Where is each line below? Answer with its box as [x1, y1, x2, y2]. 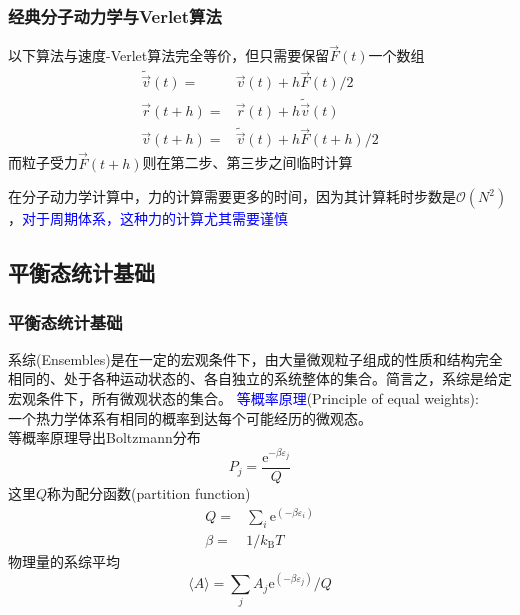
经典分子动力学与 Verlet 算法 [8, 3, 222, 28]
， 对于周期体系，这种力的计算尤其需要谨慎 [8, 208, 288, 229]
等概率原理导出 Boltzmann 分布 [8, 427, 201, 448]
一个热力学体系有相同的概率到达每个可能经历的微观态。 [8, 407, 372, 428]
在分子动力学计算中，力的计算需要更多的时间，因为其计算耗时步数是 [8, 186, 456, 207]
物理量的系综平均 [8, 550, 120, 571]
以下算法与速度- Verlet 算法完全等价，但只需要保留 [8, 45, 330, 66]
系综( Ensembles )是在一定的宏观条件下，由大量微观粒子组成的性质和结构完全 [8, 348, 503, 369]
